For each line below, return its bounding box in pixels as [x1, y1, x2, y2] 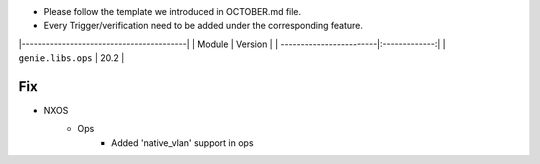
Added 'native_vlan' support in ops [111, 136, 254, 149]
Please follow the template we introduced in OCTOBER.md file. [43, 6, 302, 17]
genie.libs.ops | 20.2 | [18, 52, 125, 64]
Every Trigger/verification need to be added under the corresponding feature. [43, 20, 364, 32]
